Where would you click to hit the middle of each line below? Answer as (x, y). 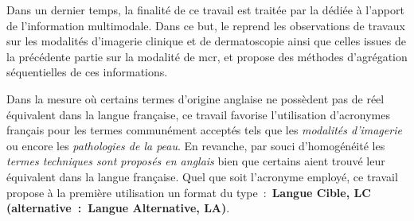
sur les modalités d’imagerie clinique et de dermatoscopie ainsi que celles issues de (207, 41)
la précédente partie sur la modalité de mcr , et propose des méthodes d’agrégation (207, 56)
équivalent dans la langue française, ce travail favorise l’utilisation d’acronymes (198, 114)
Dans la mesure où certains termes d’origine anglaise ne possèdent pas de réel (195, 98)
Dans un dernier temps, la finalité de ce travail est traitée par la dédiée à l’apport (205, 10)
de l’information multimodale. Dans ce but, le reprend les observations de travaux (206, 25)
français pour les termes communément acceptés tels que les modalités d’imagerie (204, 130)
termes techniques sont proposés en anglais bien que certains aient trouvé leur (196, 161)
